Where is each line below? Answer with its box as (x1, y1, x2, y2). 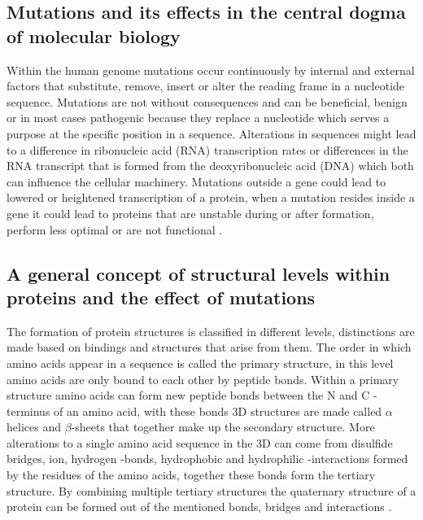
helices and (7, 418, 61, 435)
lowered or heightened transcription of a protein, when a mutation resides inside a (7, 189, 415, 206)
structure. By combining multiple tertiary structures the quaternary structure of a (7, 482, 416, 499)
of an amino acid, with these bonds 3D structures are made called (54, 402, 382, 419)
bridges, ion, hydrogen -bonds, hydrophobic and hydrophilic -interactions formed (7, 450, 408, 467)
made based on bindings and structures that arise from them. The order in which (7, 339, 412, 356)
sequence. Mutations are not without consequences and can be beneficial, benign (7, 93, 408, 110)
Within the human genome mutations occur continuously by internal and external (7, 61, 415, 78)
